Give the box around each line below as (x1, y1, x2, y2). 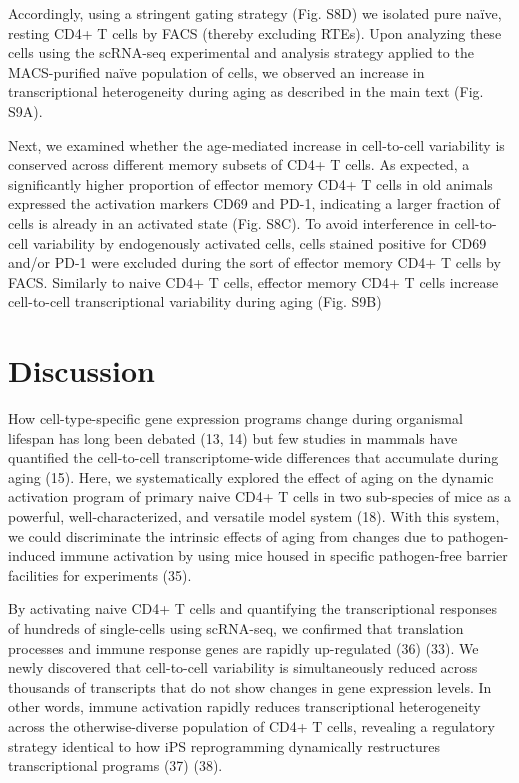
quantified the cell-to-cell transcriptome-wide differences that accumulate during (8, 447, 499, 468)
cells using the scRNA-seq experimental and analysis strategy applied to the (8, 42, 474, 63)
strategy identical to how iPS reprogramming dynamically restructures (8, 735, 440, 756)
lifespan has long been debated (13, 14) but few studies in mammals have (8, 427, 458, 448)
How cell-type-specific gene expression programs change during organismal (8, 408, 463, 429)
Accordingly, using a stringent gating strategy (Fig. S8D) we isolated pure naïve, (8, 3, 502, 23)
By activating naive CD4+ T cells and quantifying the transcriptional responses (8, 598, 497, 619)
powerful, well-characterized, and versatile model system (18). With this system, (8, 506, 500, 526)
